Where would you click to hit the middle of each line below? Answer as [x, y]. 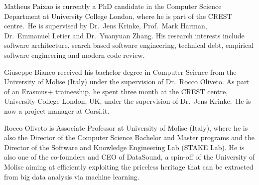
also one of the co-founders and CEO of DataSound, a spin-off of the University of [129, 157]
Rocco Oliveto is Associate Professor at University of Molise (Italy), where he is [126, 127]
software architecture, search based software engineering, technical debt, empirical [129, 45]
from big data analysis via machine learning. [72, 176]
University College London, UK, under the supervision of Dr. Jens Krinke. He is [128, 101]
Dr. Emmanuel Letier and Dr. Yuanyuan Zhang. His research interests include [124, 35]
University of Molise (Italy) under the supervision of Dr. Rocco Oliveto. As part [127, 82]
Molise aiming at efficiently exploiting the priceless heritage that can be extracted [129, 166]
